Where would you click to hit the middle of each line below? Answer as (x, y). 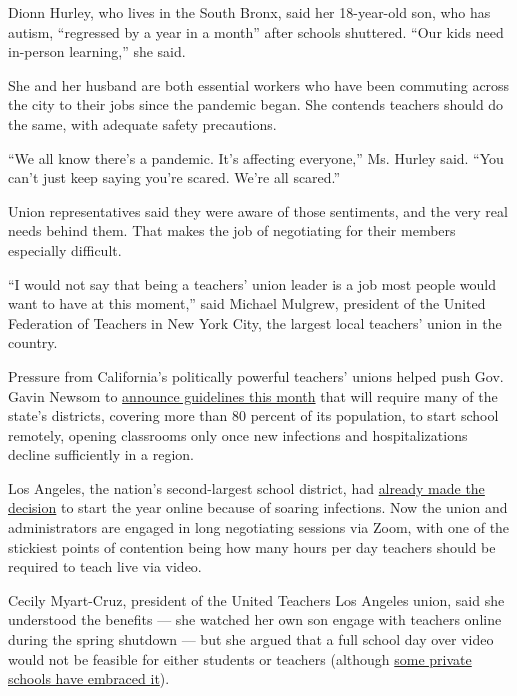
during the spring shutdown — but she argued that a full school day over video (251, 639)
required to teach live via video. (105, 566)
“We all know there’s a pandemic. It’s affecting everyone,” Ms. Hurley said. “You (256, 157)
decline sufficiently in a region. (101, 454)
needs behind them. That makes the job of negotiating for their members (232, 230)
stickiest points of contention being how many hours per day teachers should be (252, 546)
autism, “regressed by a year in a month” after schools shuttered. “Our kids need (256, 31)
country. (33, 342)
